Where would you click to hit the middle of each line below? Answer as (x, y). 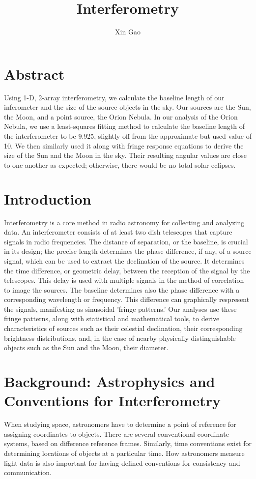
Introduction (48, 198)
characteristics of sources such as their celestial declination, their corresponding (123, 328)
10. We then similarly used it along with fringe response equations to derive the (124, 145)
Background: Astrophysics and (110, 381)
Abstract (34, 74)
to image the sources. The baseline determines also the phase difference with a (122, 289)
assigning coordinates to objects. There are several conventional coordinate (116, 434)
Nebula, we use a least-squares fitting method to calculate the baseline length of (124, 126)
